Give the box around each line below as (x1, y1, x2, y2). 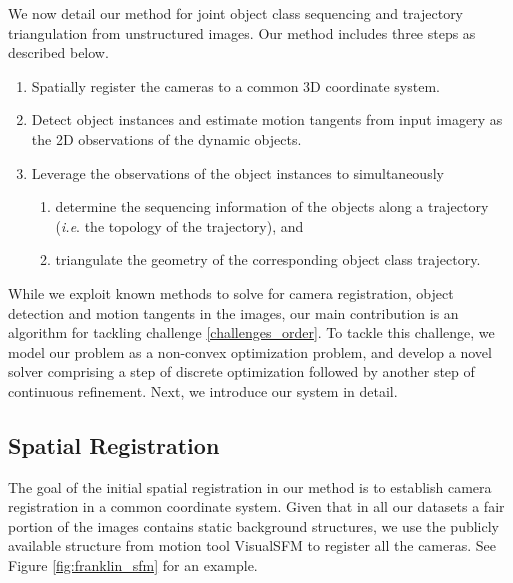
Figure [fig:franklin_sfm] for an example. (8, 555, 258, 576)
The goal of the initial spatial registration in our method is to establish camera (8, 476, 492, 497)
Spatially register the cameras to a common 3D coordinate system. (31, 75, 440, 96)
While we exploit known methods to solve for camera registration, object (8, 282, 454, 303)
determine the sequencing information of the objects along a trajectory (55, 196, 489, 217)
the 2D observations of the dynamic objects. (31, 128, 302, 149)
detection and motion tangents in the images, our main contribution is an (8, 302, 459, 323)
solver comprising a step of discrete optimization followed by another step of (8, 361, 475, 382)
